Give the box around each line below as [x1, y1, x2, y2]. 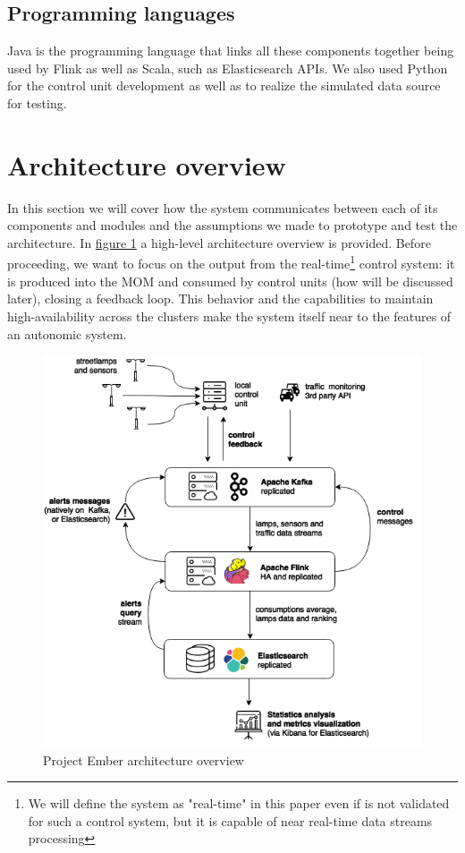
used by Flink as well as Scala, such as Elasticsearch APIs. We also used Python [7, 58, 448, 77]
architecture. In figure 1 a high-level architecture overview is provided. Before [7, 233, 431, 252]
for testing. [7, 93, 67, 112]
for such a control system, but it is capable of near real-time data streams [28, 811, 433, 830]
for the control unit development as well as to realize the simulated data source [7, 76, 441, 95]
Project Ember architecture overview [43, 750, 244, 769]
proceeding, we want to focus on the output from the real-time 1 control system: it [7, 252, 455, 273]
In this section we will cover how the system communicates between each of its [7, 198, 438, 217]
